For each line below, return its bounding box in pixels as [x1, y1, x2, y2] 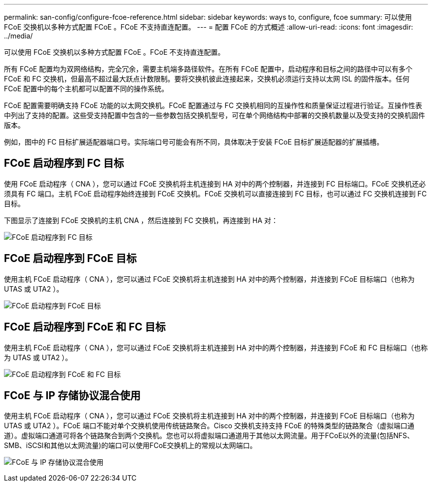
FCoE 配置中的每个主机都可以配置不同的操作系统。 [4, 84, 169, 93]
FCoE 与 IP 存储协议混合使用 [4, 389, 141, 402]
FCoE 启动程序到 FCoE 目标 [4, 252, 137, 265]
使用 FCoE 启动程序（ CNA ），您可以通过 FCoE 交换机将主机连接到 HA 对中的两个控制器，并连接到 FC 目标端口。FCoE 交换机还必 [4, 179, 426, 188]
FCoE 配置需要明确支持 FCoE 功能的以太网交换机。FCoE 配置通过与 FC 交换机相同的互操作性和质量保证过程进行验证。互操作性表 [4, 101, 423, 110]
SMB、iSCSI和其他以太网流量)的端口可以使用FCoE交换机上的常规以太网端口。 [4, 441, 257, 450]
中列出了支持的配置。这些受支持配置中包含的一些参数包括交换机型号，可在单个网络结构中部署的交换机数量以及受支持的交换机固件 [4, 111, 425, 119]
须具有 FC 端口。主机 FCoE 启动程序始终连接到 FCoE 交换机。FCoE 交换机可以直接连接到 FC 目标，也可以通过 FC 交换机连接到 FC [4, 189, 427, 198]
